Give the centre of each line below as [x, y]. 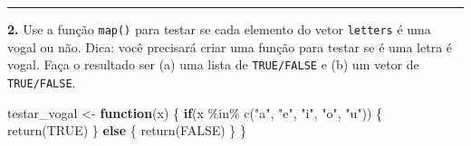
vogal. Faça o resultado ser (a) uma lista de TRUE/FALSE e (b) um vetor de [213, 64]
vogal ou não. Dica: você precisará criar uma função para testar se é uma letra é [230, 46]
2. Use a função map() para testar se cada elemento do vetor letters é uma [219, 29]
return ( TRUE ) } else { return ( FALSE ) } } [127, 130]
